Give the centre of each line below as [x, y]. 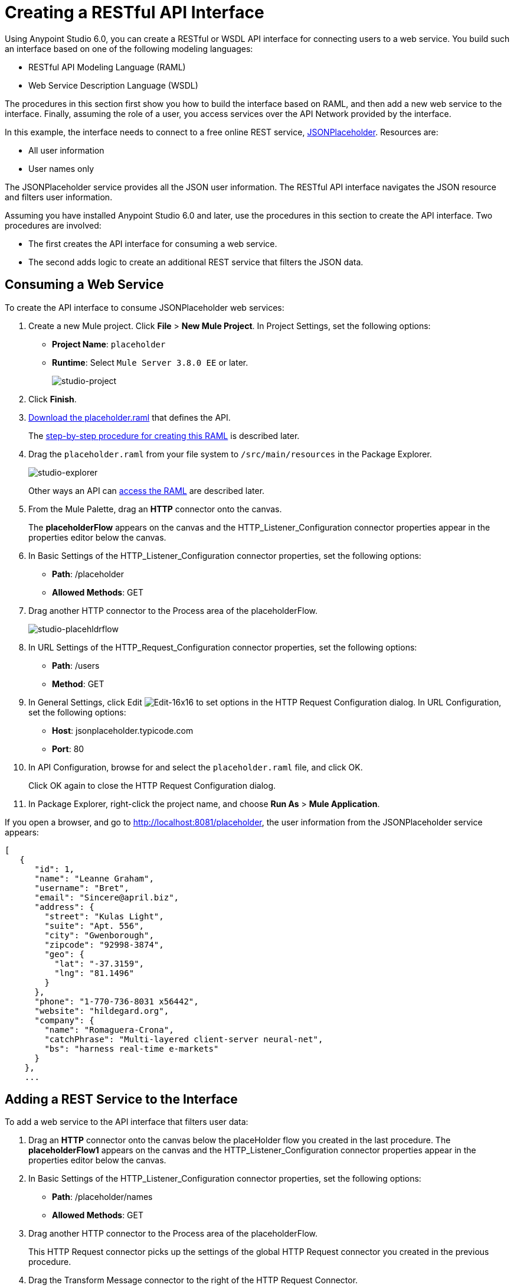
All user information [66, 150]
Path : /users [76, 665]
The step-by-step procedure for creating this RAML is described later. [164, 435]
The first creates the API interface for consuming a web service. [153, 243]
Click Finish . [53, 399]
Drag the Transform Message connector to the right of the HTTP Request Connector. [193, 1280]
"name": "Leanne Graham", [94, 878]
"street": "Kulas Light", [104, 916]
